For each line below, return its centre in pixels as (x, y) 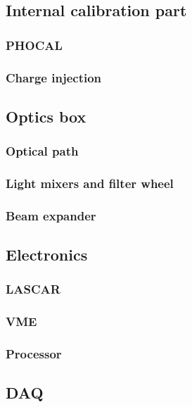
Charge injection (54, 77)
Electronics (47, 255)
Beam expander (51, 215)
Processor (34, 354)
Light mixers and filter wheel (90, 183)
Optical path (42, 151)
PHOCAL (34, 45)
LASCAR (33, 289)
